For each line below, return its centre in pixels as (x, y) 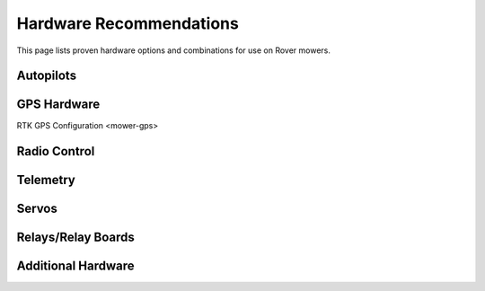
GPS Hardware (58, 105)
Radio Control (56, 151)
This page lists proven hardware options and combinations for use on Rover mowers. (174, 50)
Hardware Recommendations (128, 23)
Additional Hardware (75, 266)
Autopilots (46, 76)
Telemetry (46, 180)
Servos (37, 209)
